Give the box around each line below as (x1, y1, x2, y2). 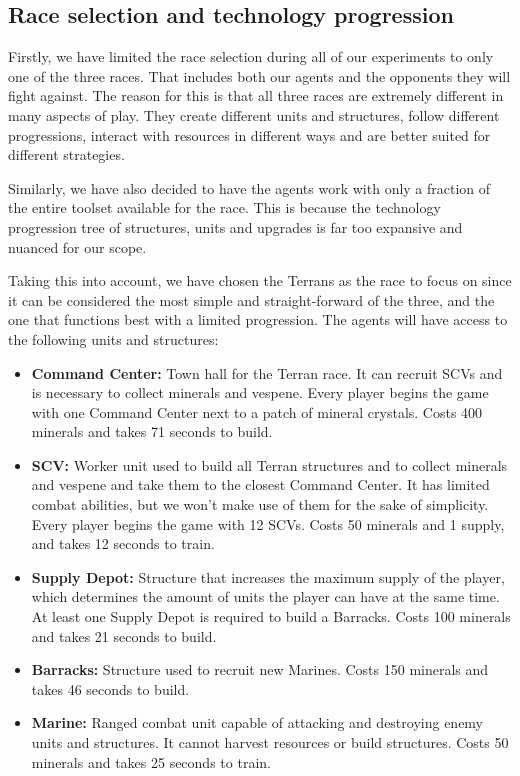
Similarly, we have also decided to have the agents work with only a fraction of (8, 177, 491, 198)
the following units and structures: (8, 328, 219, 349)
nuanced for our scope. (8, 236, 147, 257)
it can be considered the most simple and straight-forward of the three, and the (8, 289, 495, 310)
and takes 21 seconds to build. (31, 625, 217, 646)
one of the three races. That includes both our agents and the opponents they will (8, 65, 511, 86)
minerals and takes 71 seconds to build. (31, 421, 273, 442)
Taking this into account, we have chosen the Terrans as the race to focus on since (8, 270, 512, 291)
